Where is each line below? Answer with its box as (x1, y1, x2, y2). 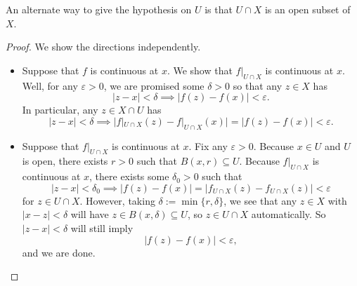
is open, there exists (22, 154, 108, 168)
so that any (233, 78, 283, 93)
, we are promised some (103, 78, 205, 93)
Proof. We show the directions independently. (6, 39, 201, 54)
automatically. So (251, 207, 326, 222)
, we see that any (223, 193, 297, 207)
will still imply (70, 220, 134, 235)
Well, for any (22, 78, 78, 93)
